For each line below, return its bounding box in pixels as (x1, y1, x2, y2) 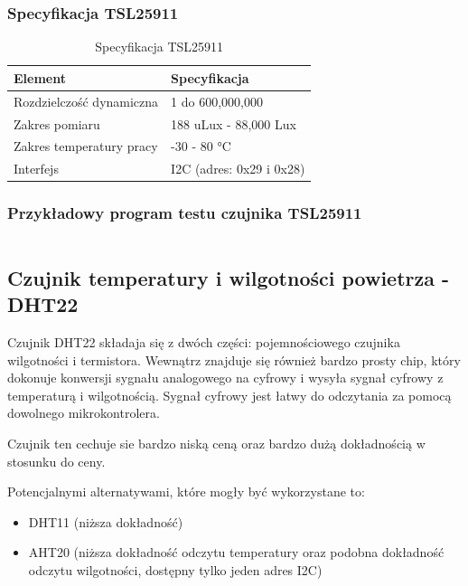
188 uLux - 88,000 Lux (171, 114, 296, 133)
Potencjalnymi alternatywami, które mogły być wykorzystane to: (7, 482, 365, 501)
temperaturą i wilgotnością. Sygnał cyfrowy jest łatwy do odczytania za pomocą (7, 385, 452, 404)
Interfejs (14, 159, 59, 178)
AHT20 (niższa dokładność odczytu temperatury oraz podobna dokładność (28, 543, 445, 562)
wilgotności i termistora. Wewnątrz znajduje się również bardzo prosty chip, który (7, 350, 461, 369)
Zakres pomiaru (14, 114, 100, 133)
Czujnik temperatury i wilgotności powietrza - (7, 263, 450, 291)
